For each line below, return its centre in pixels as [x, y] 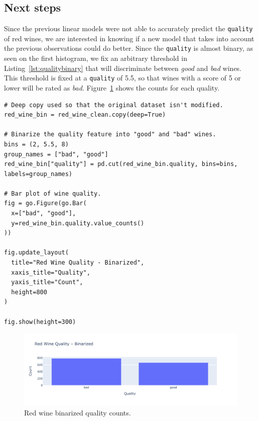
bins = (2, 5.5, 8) [36, 144]
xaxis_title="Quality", [51, 272]
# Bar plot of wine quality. [53, 193]
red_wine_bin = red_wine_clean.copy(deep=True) [85, 115]
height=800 [29, 292]
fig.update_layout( [36, 253]
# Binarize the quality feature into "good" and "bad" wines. [110, 135]
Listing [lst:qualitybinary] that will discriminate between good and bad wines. [123, 68]
